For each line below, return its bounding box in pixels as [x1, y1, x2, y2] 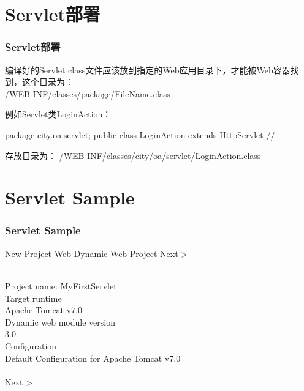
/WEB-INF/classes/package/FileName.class [5, 87, 170, 100]
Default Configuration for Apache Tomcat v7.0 [5, 351, 181, 364]
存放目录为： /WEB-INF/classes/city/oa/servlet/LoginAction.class [5, 149, 261, 162]
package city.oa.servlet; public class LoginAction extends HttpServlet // [5, 128, 275, 141]
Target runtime [5, 291, 62, 304]
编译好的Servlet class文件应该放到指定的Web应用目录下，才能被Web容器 [5, 63, 291, 76]
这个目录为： [21, 75, 74, 88]
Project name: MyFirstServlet [5, 279, 117, 292]
